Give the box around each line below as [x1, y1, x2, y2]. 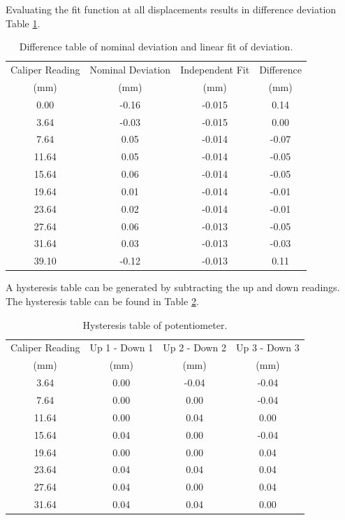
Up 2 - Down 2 [163, 340, 227, 355]
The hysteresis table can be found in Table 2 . [6, 294, 199, 308]
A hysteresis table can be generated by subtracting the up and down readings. [6, 280, 340, 295]
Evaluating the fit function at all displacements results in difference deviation [6, 2, 337, 16]
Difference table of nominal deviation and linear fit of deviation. [19, 39, 293, 54]
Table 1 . [6, 15, 41, 30]
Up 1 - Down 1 [89, 340, 154, 355]
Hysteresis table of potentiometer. [82, 317, 228, 332]
